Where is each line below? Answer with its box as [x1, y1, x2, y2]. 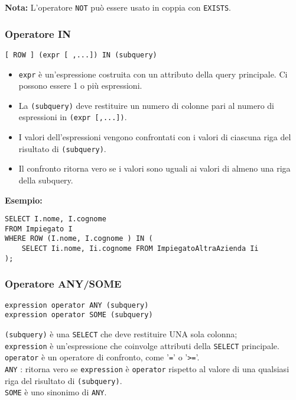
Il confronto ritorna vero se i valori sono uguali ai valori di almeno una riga [18, 162, 291, 175]
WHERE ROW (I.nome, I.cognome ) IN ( [5, 234, 153, 243]
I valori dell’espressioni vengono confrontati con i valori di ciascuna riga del [18, 131, 291, 143]
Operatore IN [5, 26, 71, 41]
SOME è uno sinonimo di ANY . [5, 386, 107, 398]
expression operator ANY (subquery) [5, 301, 149, 309]
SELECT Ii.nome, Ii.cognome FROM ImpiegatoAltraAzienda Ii [21, 244, 259, 253]
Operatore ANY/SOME [5, 276, 122, 291]
